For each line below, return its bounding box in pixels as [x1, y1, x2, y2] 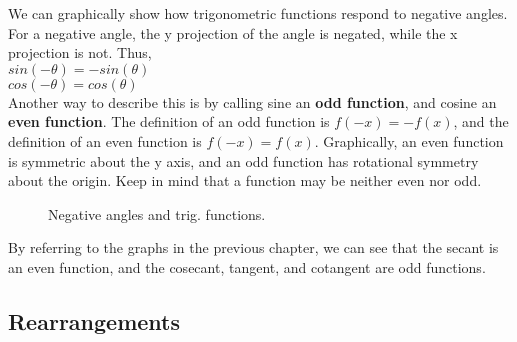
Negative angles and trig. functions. [48, 203, 266, 224]
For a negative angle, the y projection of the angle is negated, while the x [8, 22, 458, 43]
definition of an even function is [8, 130, 202, 151]
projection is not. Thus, [8, 42, 152, 63]
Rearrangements [8, 305, 180, 336]
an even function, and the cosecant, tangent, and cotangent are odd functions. [8, 256, 486, 277]
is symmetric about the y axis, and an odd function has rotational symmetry [8, 150, 479, 171]
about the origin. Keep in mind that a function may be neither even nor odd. [8, 170, 482, 191]
